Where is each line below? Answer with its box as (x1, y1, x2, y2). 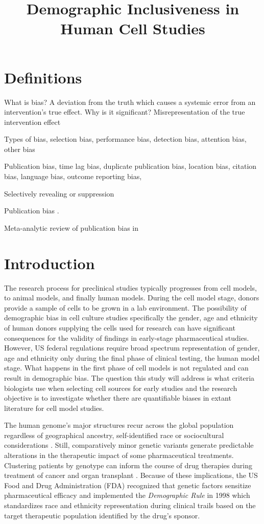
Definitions (4, 67, 82, 88)
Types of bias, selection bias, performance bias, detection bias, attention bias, (4, 134, 247, 144)
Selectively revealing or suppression (4, 188, 114, 199)
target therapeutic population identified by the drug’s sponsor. (4, 510, 200, 520)
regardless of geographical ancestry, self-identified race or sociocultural (4, 429, 224, 440)
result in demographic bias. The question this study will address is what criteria (4, 372, 255, 383)
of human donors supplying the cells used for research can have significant (4, 322, 235, 333)
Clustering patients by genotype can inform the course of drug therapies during (4, 460, 252, 470)
